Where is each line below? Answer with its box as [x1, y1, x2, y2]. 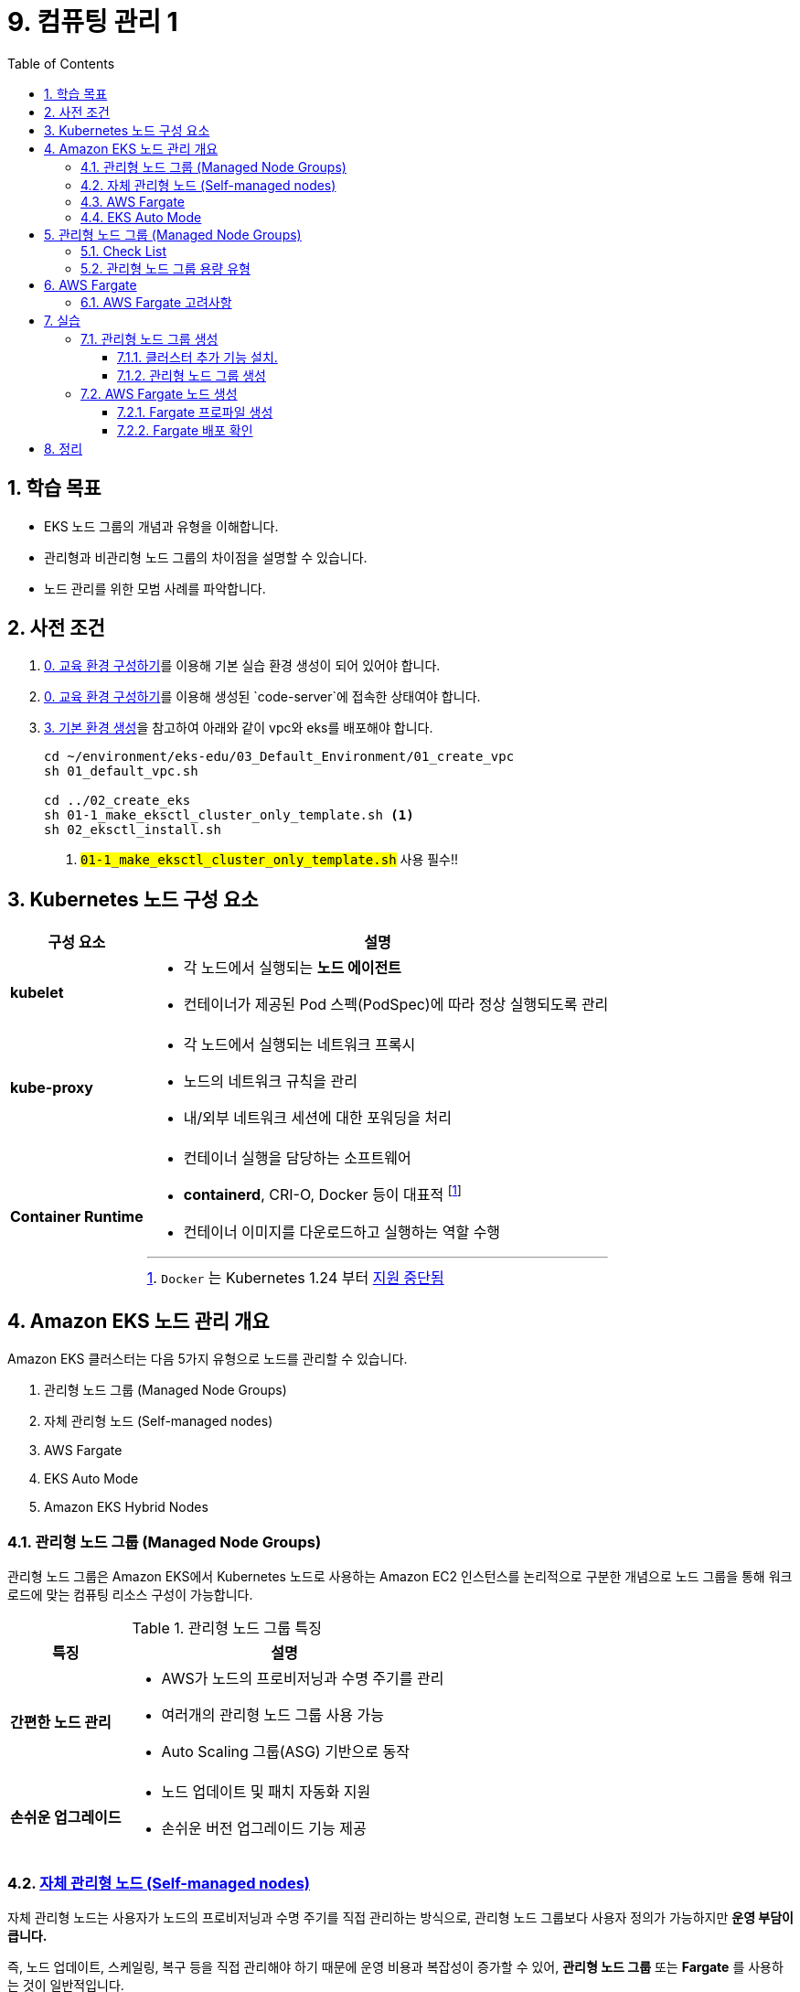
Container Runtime [10, 1207, 144, 1226]
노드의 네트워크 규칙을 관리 [183, 1072, 357, 1091]
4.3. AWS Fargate [80, 193, 185, 209]
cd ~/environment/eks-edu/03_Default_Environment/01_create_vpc [44, 749, 515, 765]
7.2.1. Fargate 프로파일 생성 [117, 403, 273, 420]
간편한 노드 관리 [10, 1713, 112, 1732]
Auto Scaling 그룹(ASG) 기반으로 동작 [161, 1742, 410, 1762]
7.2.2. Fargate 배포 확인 [117, 422, 253, 438]
